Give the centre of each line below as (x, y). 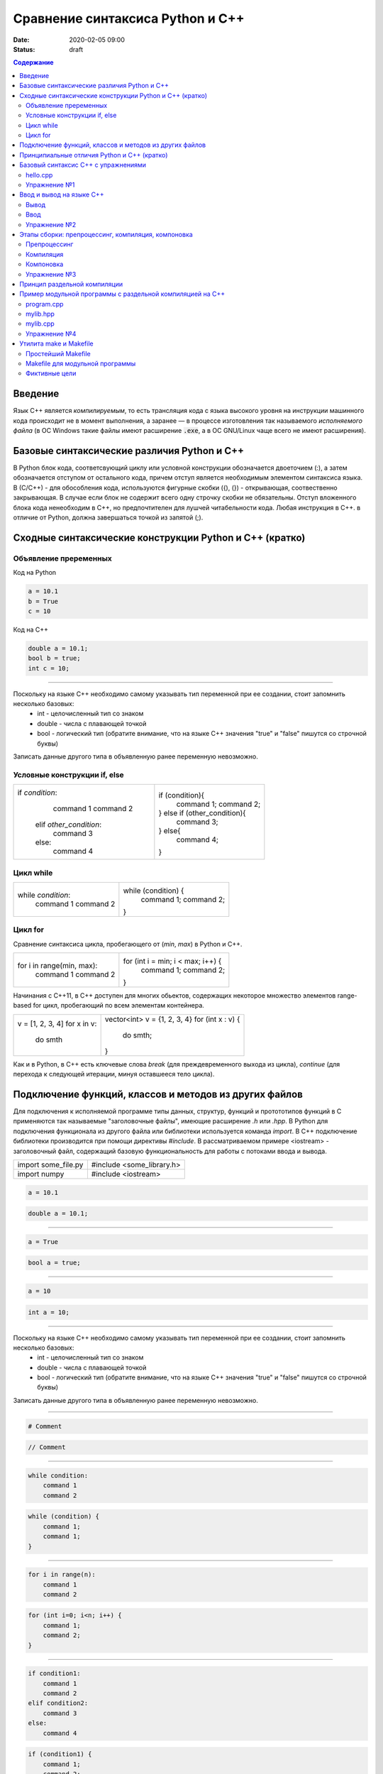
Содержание (33, 62)
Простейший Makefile (59, 353)
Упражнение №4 (51, 334)
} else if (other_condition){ (202, 813)
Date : (21, 40)
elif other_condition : (68, 825)
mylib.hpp (40, 314)
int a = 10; (49, 1312)
